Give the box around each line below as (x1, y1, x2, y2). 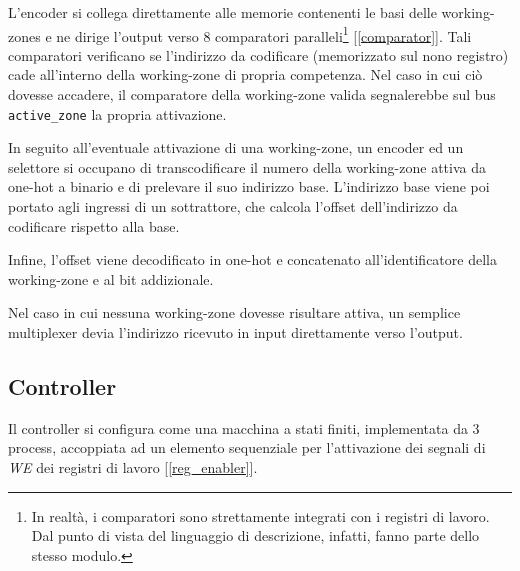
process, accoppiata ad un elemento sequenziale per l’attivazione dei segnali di (8, 437, 486, 458)
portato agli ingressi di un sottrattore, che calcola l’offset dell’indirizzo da (8, 196, 458, 217)
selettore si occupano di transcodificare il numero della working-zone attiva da (8, 156, 486, 177)
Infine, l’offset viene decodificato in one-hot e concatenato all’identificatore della (8, 249, 497, 270)
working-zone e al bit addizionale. (8, 268, 214, 289)
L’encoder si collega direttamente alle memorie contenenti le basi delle (8, 2, 437, 22)
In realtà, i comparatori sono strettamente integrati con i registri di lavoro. (31, 505, 490, 526)
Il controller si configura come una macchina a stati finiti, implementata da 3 (8, 417, 480, 438)
